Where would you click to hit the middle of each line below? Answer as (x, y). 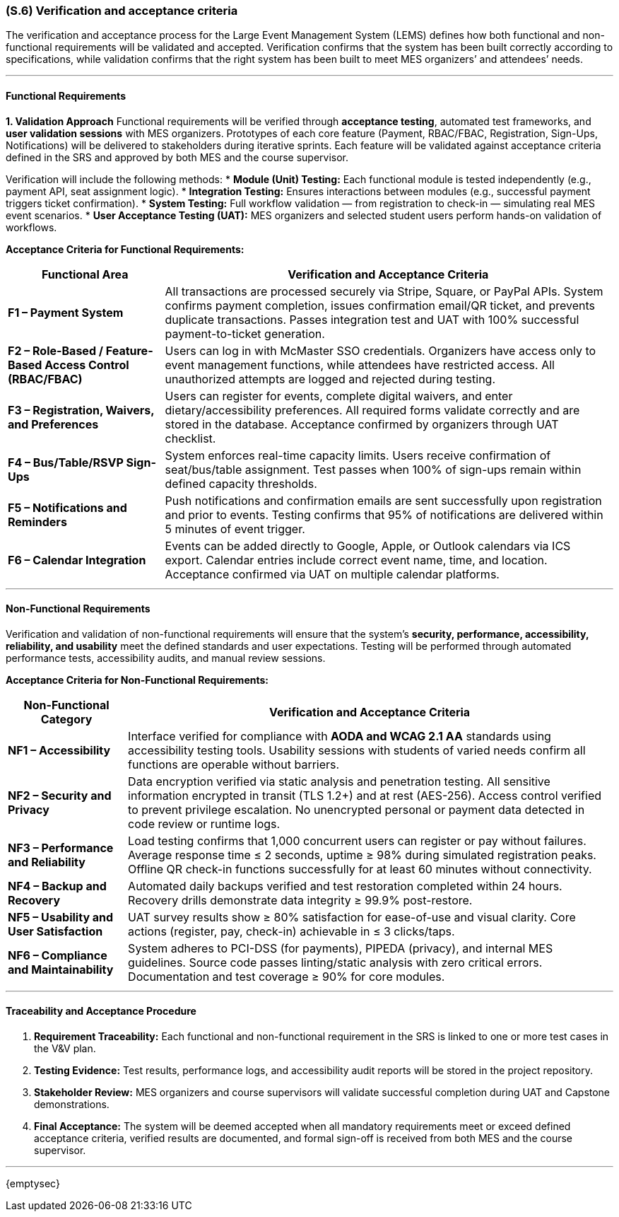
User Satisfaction (55, 931)
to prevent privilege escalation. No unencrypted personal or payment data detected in (356, 809)
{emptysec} (33, 1184)
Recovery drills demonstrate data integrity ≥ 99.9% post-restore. (300, 900)
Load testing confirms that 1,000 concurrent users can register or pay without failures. (357, 840)
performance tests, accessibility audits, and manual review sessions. (166, 658)
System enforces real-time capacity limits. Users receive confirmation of (358, 455)
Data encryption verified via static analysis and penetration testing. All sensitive (339, 781)
